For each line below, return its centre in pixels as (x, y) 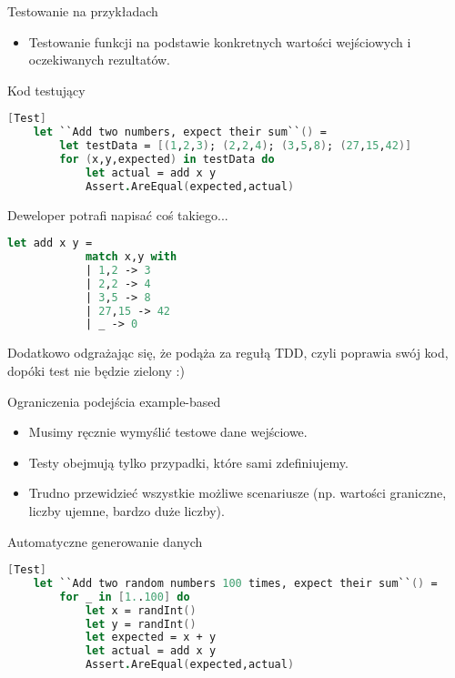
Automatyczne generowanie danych (105, 541)
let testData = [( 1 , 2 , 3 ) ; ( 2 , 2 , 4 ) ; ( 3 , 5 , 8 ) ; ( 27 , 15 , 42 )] (236, 146)
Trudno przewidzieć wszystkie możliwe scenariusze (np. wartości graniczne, (238, 493)
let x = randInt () (141, 610)
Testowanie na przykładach (83, 11)
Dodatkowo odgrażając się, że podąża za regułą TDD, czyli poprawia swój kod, (228, 353)
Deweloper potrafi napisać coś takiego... (118, 214)
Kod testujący (46, 90)
